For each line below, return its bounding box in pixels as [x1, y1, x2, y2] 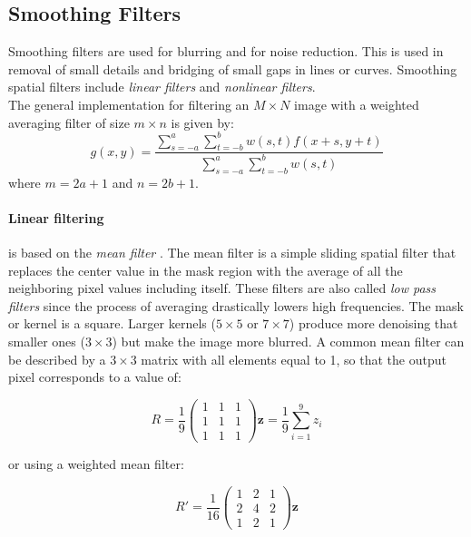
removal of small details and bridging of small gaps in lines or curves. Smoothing [8, 59, 457, 78]
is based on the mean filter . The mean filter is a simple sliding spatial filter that [8, 243, 456, 262]
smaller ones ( [8, 332, 85, 350]
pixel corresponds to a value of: [8, 367, 182, 386]
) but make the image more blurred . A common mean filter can [112, 332, 465, 350]
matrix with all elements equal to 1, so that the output [141, 349, 446, 368]
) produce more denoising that [289, 314, 458, 333]
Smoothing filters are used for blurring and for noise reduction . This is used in [8, 42, 444, 61]
